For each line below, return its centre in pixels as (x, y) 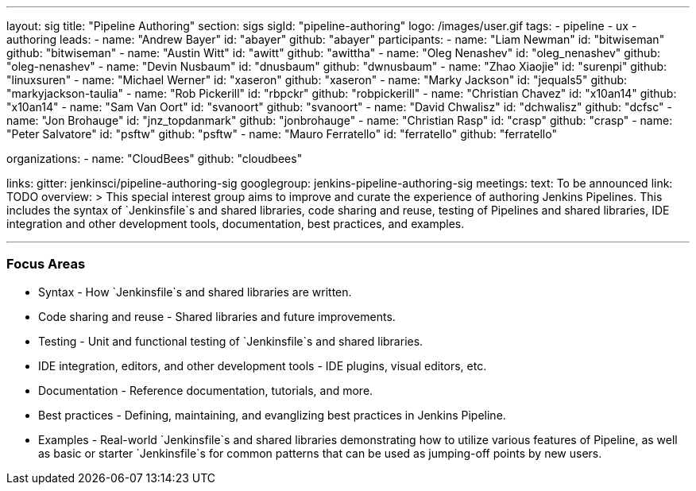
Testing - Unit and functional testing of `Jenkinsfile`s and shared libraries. (231, 341)
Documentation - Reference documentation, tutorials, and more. (206, 390)
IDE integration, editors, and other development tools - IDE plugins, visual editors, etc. (263, 365)
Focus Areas (46, 264)
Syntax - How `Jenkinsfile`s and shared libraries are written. (195, 292)
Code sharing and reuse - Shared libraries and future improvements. (217, 316)
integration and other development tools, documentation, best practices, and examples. (236, 224)
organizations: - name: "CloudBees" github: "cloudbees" (155, 159)
